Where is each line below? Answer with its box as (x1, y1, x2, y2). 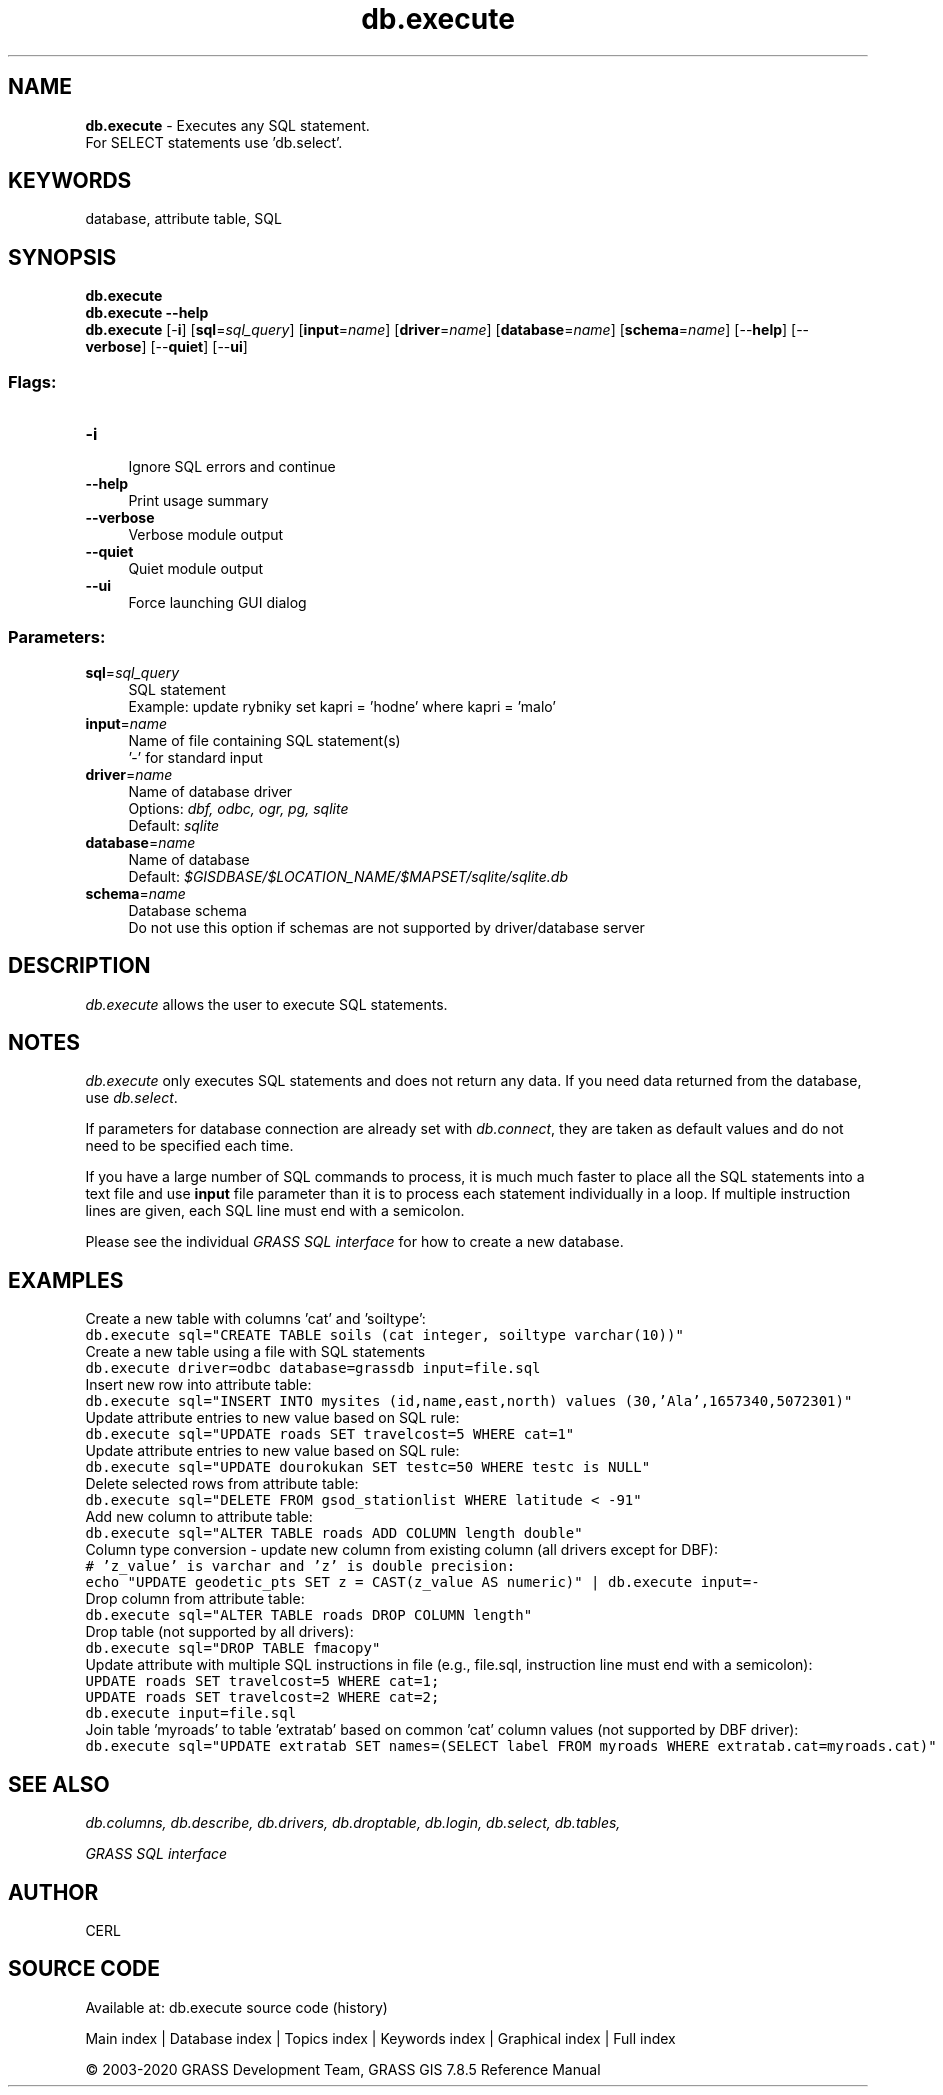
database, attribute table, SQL (85, 210, 282, 228)
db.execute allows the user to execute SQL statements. (85, 995, 448, 1013)
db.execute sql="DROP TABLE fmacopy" (85, 1640, 381, 1657)
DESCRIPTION (8, 953, 151, 979)
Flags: (8, 371, 57, 392)
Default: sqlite (128, 816, 220, 834)
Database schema (128, 901, 247, 919)
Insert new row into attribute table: (85, 1376, 312, 1394)
